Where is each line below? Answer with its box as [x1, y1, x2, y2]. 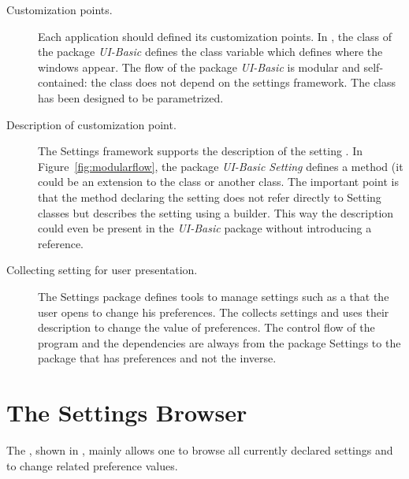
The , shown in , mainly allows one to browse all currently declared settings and [6, 442, 393, 458]
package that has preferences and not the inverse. [38, 350, 277, 366]
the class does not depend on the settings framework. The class [91, 74, 396, 91]
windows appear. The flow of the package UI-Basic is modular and [38, 58, 360, 75]
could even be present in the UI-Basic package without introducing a [38, 220, 372, 236]
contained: [38, 74, 87, 91]
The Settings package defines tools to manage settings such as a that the [38, 288, 389, 304]
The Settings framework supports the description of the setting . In [38, 143, 363, 159]
